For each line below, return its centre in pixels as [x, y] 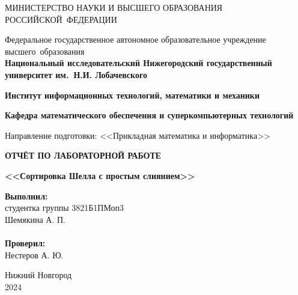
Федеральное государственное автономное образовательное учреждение [135, 39]
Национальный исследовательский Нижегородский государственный [138, 63]
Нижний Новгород [38, 275]
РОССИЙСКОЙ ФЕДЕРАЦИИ [61, 19]
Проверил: [25, 242]
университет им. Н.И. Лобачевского [76, 74]
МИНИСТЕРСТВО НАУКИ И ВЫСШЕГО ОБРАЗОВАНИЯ [114, 7]
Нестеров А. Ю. [34, 254]
